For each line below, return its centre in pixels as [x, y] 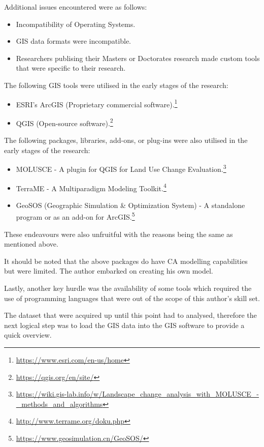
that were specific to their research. [71, 68]
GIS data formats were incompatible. [73, 41]
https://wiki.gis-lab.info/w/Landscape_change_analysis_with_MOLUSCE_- [137, 394]
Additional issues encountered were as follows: [76, 7]
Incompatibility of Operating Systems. [76, 24]
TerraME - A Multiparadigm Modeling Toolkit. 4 [91, 187]
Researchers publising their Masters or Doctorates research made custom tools [138, 58]
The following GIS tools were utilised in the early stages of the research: [116, 85]
